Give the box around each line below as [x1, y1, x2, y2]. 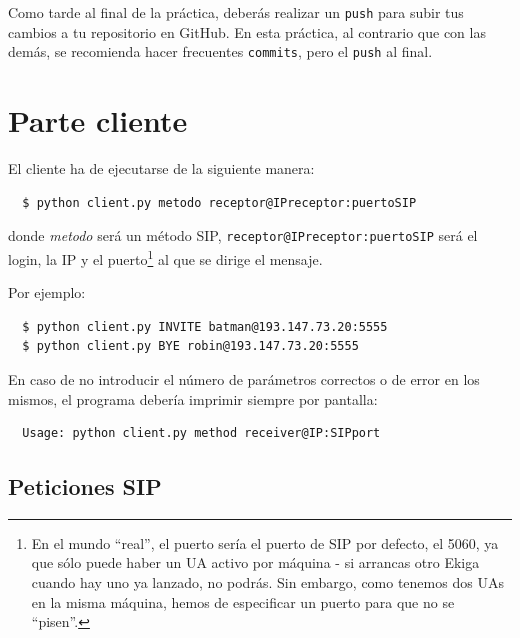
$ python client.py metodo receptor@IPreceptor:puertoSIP [22, 195, 417, 210]
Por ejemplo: [8, 282, 86, 303]
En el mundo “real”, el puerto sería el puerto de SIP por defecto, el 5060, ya [31, 532, 499, 553]
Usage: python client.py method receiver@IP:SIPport [22, 426, 381, 441]
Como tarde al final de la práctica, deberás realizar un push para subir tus [8, 2, 464, 22]
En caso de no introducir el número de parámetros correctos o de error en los [8, 368, 480, 389]
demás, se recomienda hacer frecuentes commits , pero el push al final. [8, 41, 433, 62]
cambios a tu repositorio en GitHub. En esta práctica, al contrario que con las [8, 21, 486, 42]
